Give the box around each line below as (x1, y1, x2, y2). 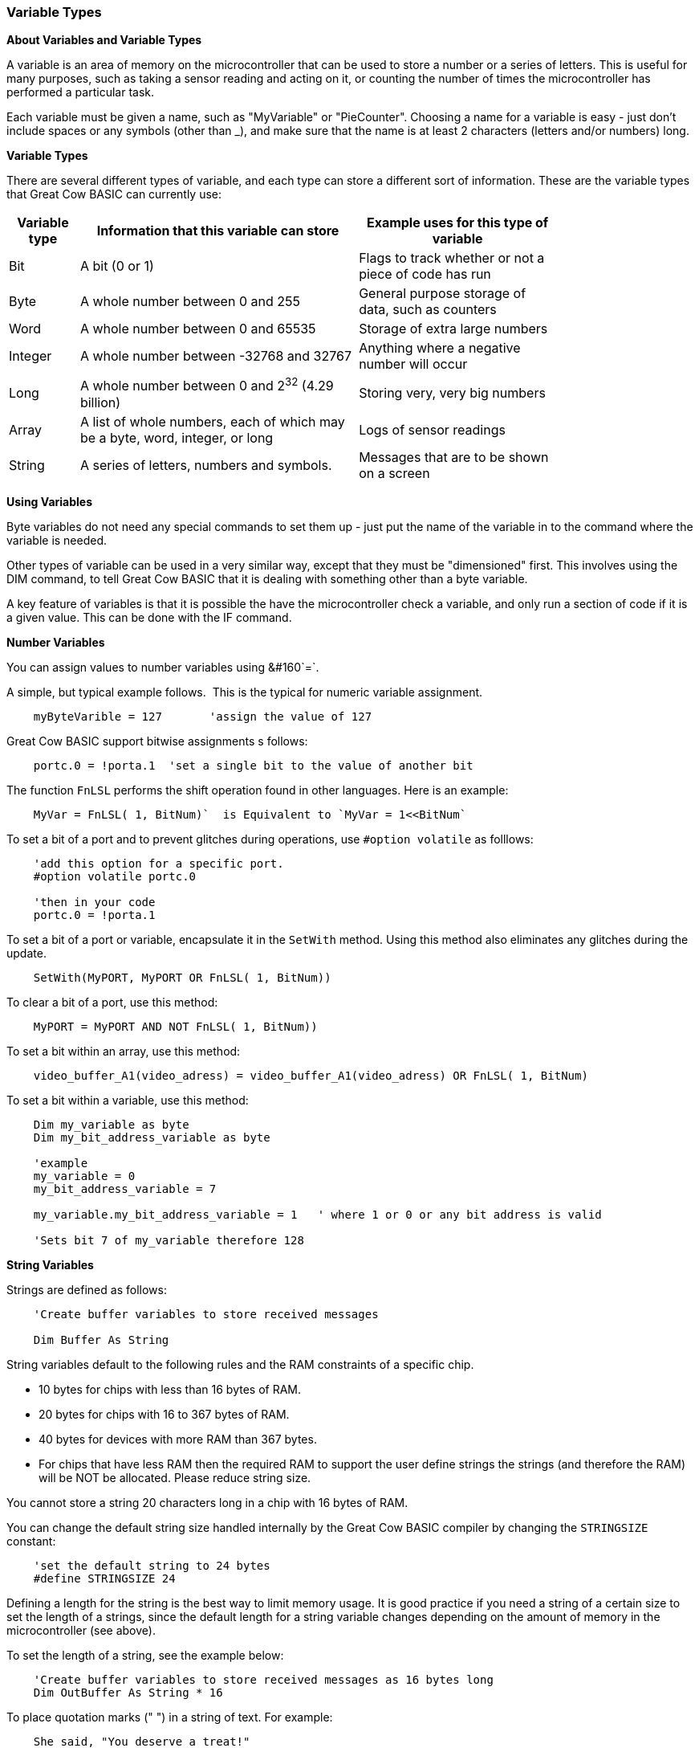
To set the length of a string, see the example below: (6, 1648, 284, 1662)
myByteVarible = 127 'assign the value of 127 (33, 709, 372, 723)
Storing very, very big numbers (359, 385, 546, 402)
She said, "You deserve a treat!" (33, 1734, 250, 1748)
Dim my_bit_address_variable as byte (33, 1130, 270, 1144)
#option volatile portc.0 (33, 869, 197, 883)
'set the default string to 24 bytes (33, 1558, 270, 1572)
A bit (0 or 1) (79, 258, 154, 275)
